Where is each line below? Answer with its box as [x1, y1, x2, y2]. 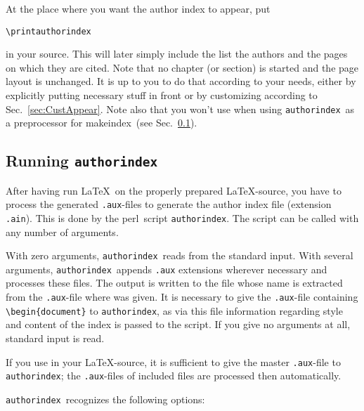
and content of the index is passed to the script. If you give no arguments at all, [6, 317, 351, 332]
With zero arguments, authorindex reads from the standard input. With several [6, 248, 353, 263]
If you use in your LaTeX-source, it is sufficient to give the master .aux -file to [6, 354, 341, 369]
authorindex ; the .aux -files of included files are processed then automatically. [6, 368, 342, 383]
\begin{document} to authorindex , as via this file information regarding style [6, 303, 343, 318]
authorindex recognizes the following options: [6, 391, 205, 406]
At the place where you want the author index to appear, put [6, 1, 271, 15]
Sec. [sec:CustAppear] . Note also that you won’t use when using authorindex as [6, 101, 355, 116]
